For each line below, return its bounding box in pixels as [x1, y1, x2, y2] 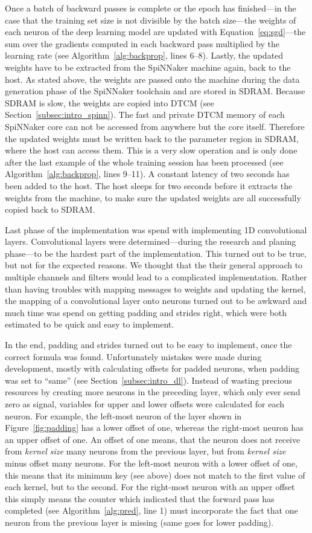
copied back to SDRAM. [5, 203, 95, 216]
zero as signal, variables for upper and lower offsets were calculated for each [5, 398, 284, 410]
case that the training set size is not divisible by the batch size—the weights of [5, 13, 296, 26]
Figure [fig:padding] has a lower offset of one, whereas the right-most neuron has [5, 421, 304, 434]
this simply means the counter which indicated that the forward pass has [5, 492, 275, 505]
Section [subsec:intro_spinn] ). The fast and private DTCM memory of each [5, 108, 285, 121]
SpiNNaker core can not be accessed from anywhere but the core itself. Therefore [5, 120, 305, 132]
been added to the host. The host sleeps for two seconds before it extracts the [5, 179, 293, 192]
